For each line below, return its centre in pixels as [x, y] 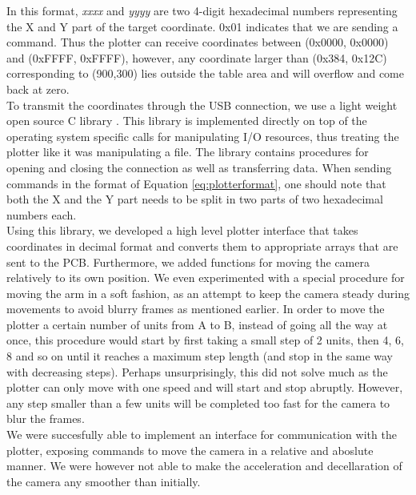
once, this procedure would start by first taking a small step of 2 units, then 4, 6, [205, 340]
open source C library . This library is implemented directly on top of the [187, 121]
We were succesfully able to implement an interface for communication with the [202, 435]
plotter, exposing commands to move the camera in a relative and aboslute [190, 450]
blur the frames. [46, 419]
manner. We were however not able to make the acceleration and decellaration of [204, 466]
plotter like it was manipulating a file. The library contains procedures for [188, 152]
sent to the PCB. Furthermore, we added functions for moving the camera [188, 262]
